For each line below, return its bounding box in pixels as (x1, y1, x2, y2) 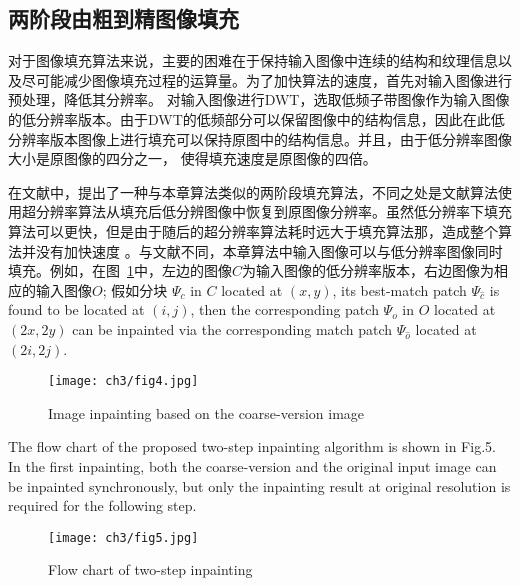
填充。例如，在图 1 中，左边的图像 (8, 260, 232, 281)
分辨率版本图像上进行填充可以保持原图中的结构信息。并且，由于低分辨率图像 (8, 128, 512, 149)
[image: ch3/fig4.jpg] (48, 374, 199, 389)
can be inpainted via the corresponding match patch (72, 318, 393, 339)
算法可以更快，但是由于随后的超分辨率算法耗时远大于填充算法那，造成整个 (8, 220, 498, 241)
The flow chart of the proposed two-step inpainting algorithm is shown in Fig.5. (8, 436, 496, 457)
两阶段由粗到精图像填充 (8, 3, 239, 34)
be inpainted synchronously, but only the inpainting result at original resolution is (8, 475, 511, 496)
